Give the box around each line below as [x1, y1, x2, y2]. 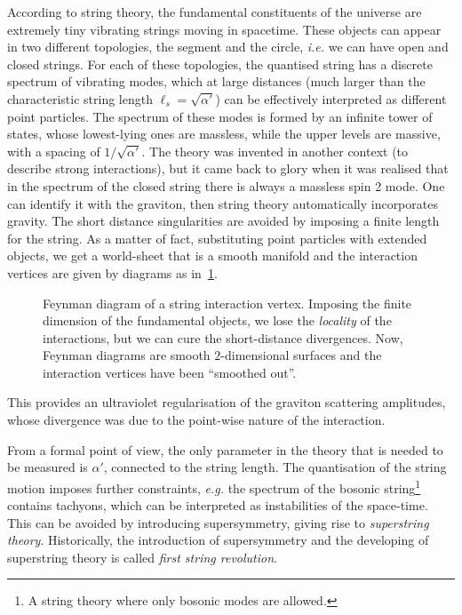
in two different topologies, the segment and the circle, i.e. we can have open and [7, 37, 449, 56]
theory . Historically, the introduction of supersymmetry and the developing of [7, 531, 429, 549]
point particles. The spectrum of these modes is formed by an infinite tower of [7, 107, 433, 125]
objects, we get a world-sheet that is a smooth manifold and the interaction [7, 246, 418, 265]
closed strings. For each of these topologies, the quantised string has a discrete [7, 54, 433, 73]
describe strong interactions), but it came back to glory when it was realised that [7, 159, 449, 178]
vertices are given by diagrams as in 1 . [7, 263, 218, 282]
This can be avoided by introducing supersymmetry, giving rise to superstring [7, 513, 429, 531]
